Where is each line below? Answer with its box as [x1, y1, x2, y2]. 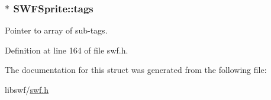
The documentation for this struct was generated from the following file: [5, 64, 267, 76]
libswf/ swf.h [5, 84, 49, 95]
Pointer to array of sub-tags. [5, 24, 108, 36]
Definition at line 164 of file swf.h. [5, 44, 128, 56]
